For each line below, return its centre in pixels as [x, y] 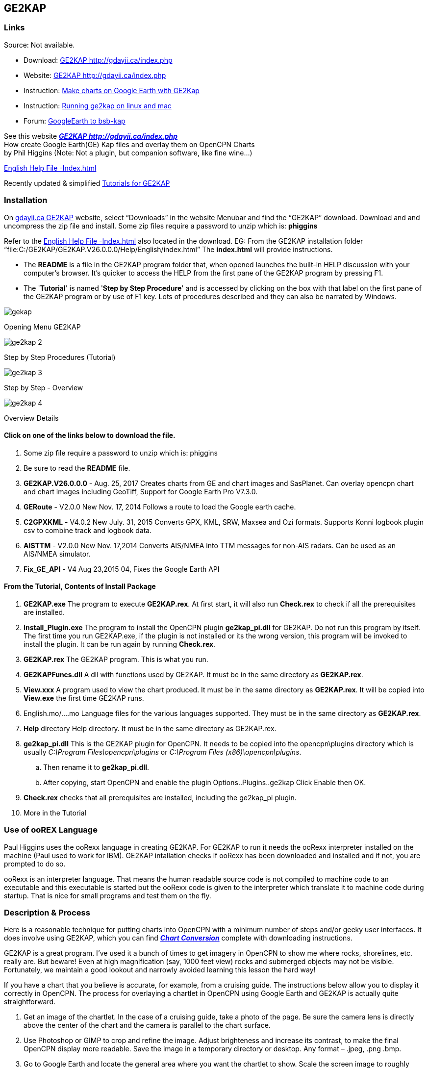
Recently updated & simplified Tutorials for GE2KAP [87, 183]
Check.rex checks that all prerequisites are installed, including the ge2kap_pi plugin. [160, 797]
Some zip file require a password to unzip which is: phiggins [121, 453]
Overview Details [31, 418]
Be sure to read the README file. [77, 468]
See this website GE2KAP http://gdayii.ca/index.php [91, 136]
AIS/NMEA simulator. [57, 554]
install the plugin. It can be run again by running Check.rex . [120, 644]
